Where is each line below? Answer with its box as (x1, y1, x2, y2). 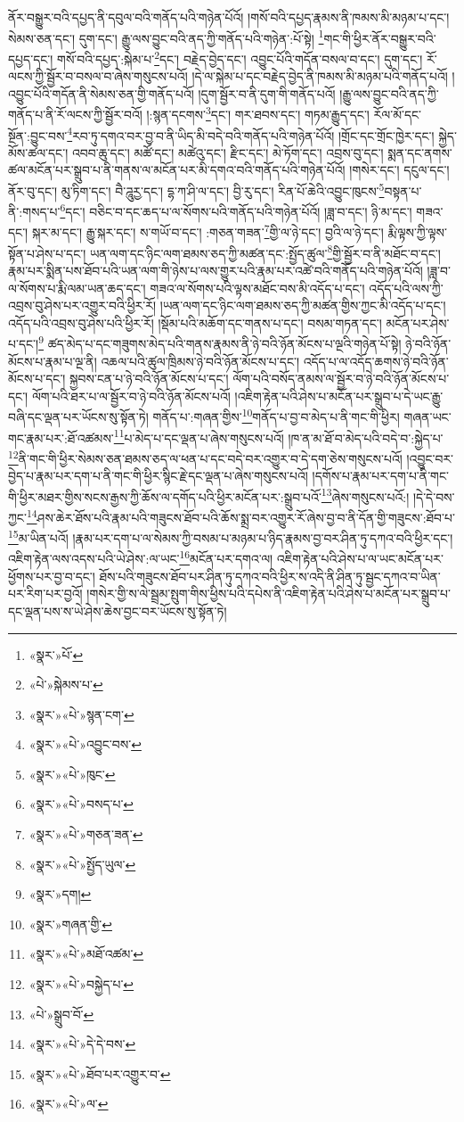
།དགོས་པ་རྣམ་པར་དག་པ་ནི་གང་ (312, 466, 449, 485)
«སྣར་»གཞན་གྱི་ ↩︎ (28, 914, 112, 933)
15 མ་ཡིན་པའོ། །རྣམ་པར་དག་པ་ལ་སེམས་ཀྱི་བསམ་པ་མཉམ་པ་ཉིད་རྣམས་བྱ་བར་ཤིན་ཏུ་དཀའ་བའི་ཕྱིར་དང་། (8, 526, 453, 547)
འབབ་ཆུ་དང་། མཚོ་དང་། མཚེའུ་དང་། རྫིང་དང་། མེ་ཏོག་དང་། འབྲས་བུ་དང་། (71, 143, 384, 161)
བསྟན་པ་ (384, 181, 422, 200)
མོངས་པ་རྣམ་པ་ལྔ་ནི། (8, 351, 97, 370)
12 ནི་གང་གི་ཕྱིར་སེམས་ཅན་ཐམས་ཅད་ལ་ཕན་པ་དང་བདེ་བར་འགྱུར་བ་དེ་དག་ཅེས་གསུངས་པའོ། (8, 446, 403, 467)
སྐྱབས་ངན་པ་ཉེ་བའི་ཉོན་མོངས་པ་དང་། (69, 369, 229, 388)
